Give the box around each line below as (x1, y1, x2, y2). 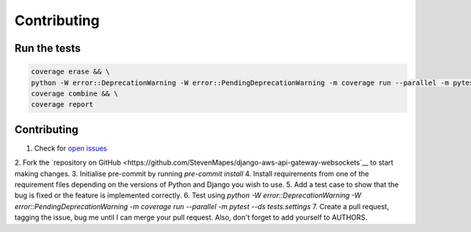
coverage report (31, 100, 94, 109)
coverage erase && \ (31, 67, 110, 76)
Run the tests (14, 42, 82, 55)
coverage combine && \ (31, 89, 119, 98)
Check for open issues (34, 143, 108, 153)
